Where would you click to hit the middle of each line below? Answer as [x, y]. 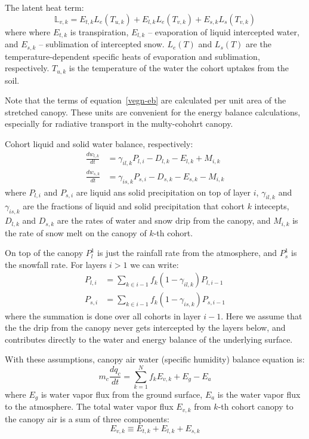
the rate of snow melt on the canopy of [76, 232]
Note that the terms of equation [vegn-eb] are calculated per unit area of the [146, 100]
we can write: [154, 264]
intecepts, [272, 206]
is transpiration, [99, 31]
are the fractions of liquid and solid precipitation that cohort [134, 206]
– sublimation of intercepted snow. [102, 44]
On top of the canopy [44, 253]
